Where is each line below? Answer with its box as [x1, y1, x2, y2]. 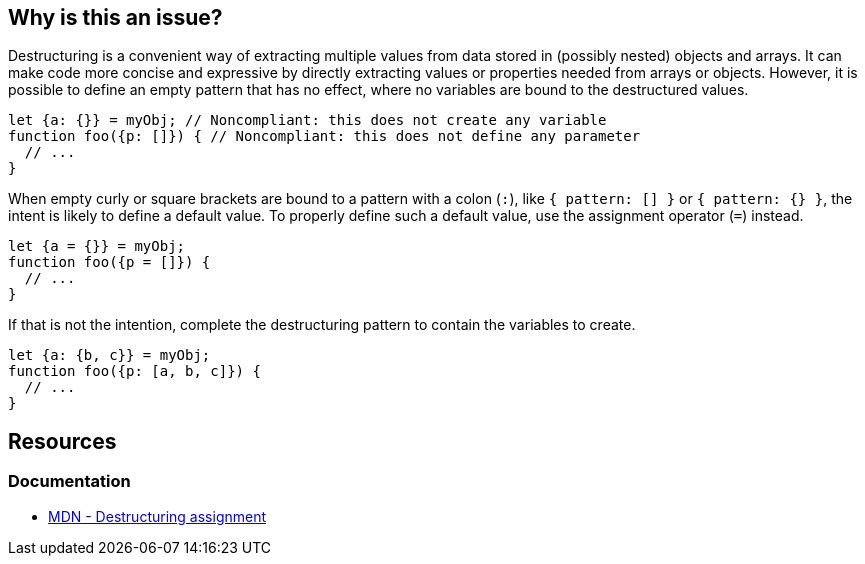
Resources [8, 428, 117, 454]
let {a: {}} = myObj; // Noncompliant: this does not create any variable [8, 112, 607, 129]
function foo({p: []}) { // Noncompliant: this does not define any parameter [8, 128, 641, 145]
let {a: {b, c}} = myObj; [8, 347, 211, 364]
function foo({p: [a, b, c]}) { [8, 363, 261, 380]
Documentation [8, 471, 131, 492]
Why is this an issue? [8, 5, 223, 30]
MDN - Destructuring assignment [48, 507, 267, 525]
